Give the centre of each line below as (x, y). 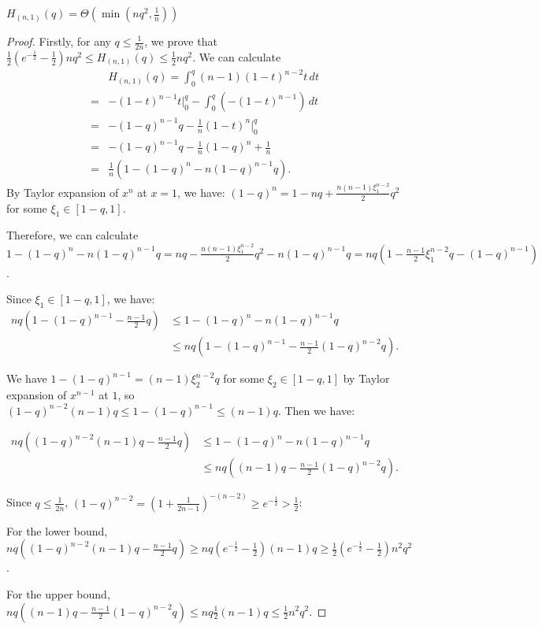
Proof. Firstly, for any (59, 41)
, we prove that (181, 41)
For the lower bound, (57, 530)
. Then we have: (316, 410)
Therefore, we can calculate (72, 235)
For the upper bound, (58, 593)
